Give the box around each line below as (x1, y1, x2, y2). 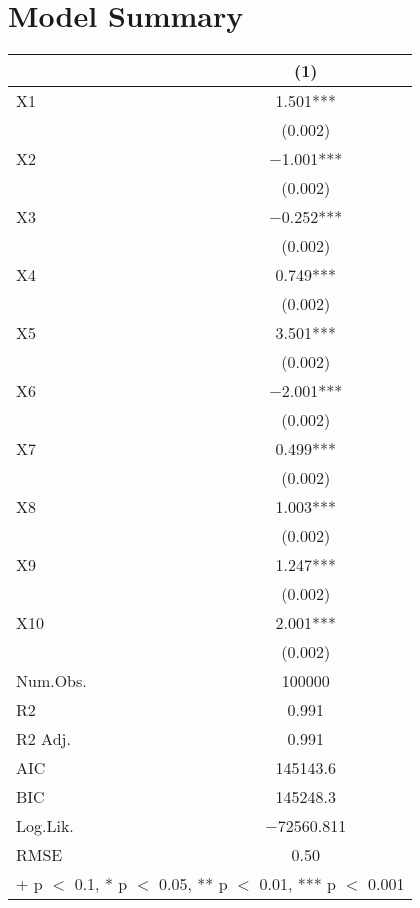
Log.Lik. (16, 814, 74, 838)
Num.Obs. (16, 669, 87, 693)
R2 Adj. (16, 727, 71, 751)
